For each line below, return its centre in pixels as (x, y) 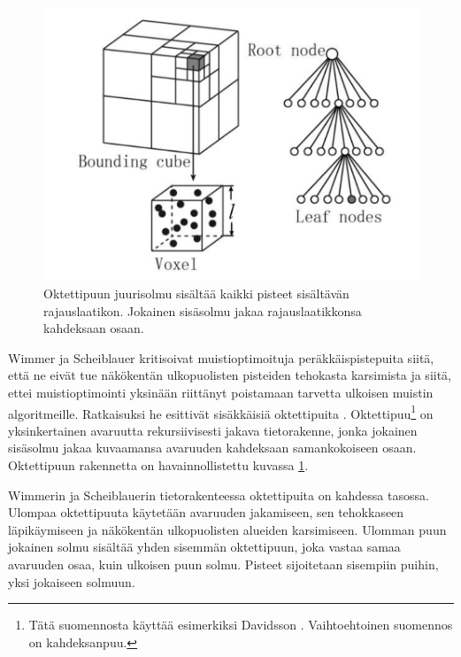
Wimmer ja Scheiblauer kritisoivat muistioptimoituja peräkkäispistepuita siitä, (221, 357)
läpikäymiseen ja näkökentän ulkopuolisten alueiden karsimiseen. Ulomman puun (227, 529)
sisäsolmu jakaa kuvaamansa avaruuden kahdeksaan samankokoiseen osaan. (212, 448)
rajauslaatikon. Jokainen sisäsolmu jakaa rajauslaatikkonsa (203, 310)
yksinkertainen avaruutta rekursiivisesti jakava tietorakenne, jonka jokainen (213, 430)
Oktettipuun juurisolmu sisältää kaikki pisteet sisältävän (196, 294)
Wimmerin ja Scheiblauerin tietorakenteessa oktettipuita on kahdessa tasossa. (219, 495)
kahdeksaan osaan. (94, 328)
